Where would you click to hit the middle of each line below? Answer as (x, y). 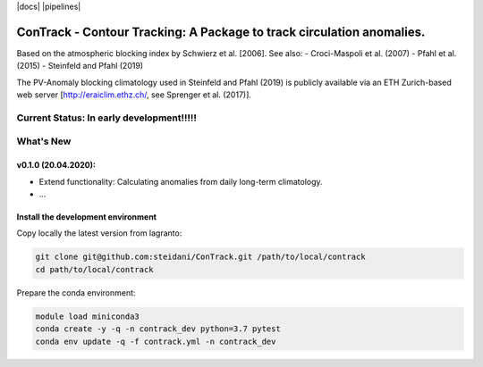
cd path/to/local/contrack (94, 269)
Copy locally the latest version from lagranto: (99, 233)
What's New (44, 141)
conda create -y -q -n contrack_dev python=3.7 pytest (158, 329)
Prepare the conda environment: (76, 292)
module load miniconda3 (88, 316)
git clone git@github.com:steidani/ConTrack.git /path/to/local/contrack (200, 257)
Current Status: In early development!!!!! (106, 118)
